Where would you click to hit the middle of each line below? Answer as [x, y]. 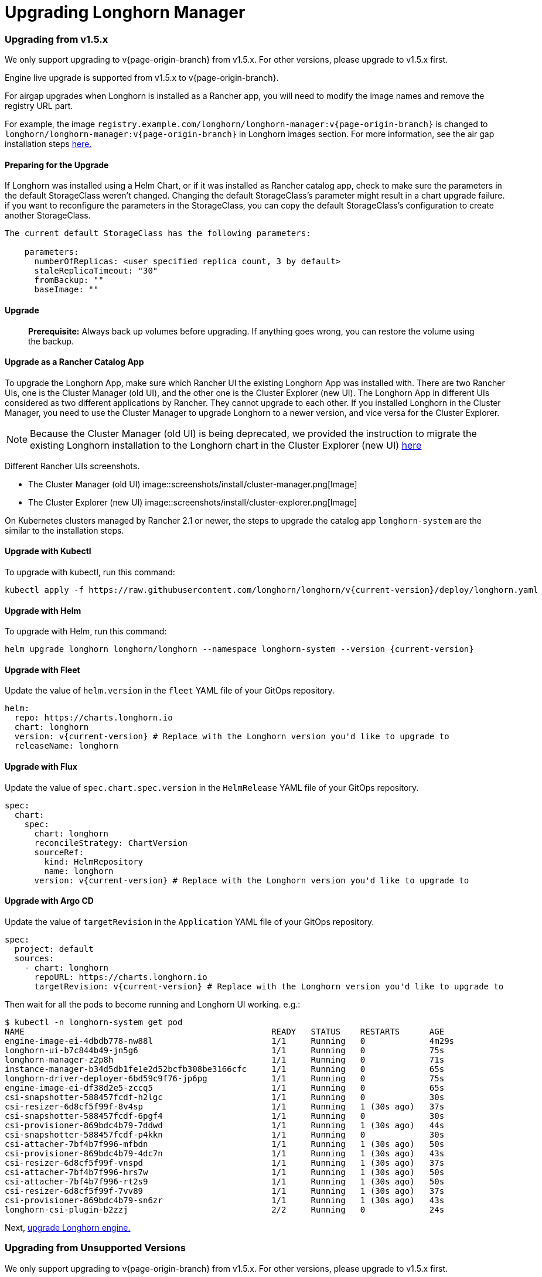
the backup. [51, 341]
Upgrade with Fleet [42, 670]
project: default [54, 949]
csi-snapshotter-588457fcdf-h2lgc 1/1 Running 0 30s [225, 1097]
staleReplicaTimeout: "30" [96, 271]
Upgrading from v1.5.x [57, 39]
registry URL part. [39, 106]
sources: [34, 958]
